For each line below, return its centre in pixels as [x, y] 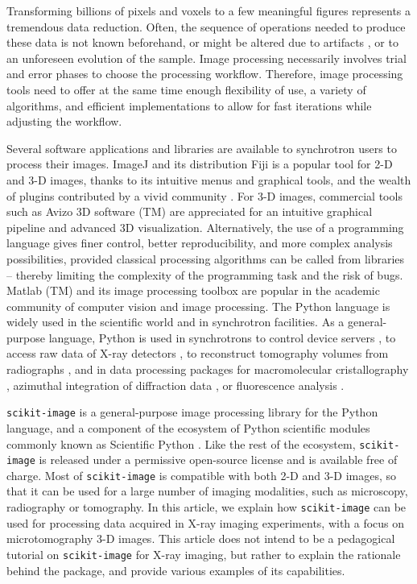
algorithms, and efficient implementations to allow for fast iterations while [189, 105]
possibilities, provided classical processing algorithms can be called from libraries [206, 258]
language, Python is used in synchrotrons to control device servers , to [222, 337]
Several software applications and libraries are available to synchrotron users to [202, 148]
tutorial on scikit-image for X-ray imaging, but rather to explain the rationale [204, 554]
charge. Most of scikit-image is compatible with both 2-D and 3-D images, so [202, 475]
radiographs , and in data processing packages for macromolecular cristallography [208, 369]
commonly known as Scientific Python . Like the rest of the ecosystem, [181, 443]
